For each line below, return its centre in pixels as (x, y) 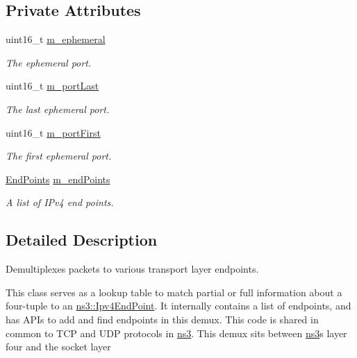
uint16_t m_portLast (52, 86)
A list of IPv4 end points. (60, 202)
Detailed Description (82, 240)
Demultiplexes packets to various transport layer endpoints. (132, 269)
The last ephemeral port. (58, 109)
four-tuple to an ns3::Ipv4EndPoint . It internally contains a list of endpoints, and (178, 306)
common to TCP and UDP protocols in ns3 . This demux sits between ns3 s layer (176, 333)
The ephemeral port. (49, 62)
